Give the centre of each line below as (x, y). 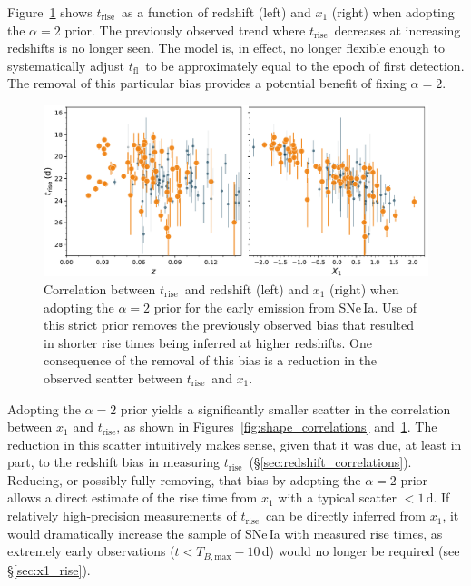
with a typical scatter (338, 497)
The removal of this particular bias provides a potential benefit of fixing (207, 83)
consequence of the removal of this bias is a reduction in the (211, 360)
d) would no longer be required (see (361, 551)
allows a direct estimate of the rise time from (132, 497)
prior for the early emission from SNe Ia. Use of (285, 307)
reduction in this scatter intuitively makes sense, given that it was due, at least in (235, 444)
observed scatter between (113, 377)
